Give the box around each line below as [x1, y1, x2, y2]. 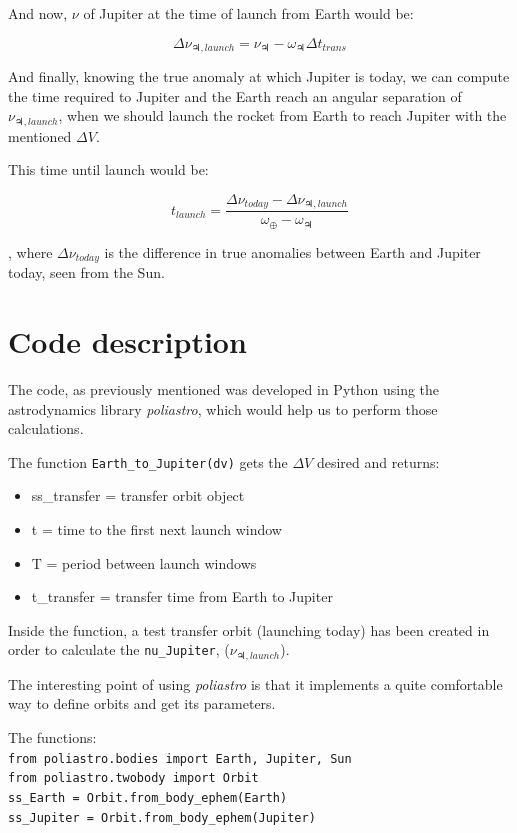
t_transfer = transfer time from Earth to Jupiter [31, 586, 333, 607]
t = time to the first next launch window [31, 519, 282, 540]
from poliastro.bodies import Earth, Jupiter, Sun [8, 751, 352, 766]
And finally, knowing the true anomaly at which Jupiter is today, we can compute [8, 66, 510, 87]
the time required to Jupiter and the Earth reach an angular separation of [8, 85, 462, 106]
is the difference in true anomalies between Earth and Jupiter [104, 241, 481, 262]
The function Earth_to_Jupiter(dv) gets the [8, 451, 288, 472]
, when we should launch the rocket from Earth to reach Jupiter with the [58, 105, 507, 126]
